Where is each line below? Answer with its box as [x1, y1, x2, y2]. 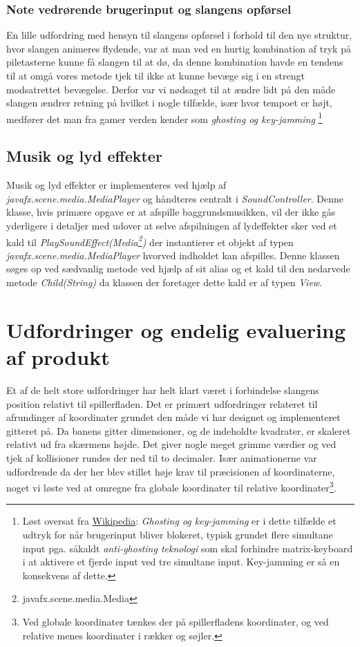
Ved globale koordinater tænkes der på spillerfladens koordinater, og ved [22, 614, 329, 628]
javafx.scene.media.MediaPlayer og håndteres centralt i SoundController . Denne [6, 191, 343, 205]
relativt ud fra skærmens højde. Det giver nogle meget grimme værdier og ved [6, 437, 337, 451]
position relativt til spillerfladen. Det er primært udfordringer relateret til [6, 396, 318, 411]
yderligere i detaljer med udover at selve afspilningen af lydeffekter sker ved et [6, 218, 337, 233]
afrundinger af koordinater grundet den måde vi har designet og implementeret [6, 410, 341, 424]
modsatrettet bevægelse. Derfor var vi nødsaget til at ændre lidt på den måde [6, 82, 336, 96]
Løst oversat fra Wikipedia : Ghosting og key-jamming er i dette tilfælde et [22, 514, 337, 528]
